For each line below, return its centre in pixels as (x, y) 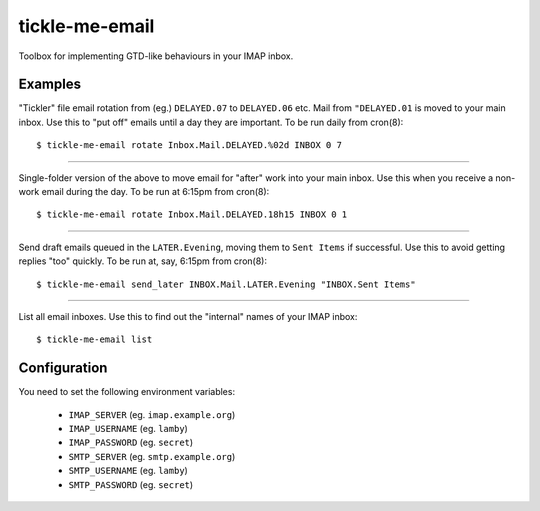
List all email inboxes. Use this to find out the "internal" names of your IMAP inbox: (188, 316)
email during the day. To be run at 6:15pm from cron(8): (155, 192)
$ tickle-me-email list (94, 339)
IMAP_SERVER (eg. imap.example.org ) (152, 414)
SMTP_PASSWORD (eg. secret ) (131, 484)
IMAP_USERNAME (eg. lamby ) (128, 429)
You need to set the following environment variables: (126, 392)
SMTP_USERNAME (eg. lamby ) (128, 471)
